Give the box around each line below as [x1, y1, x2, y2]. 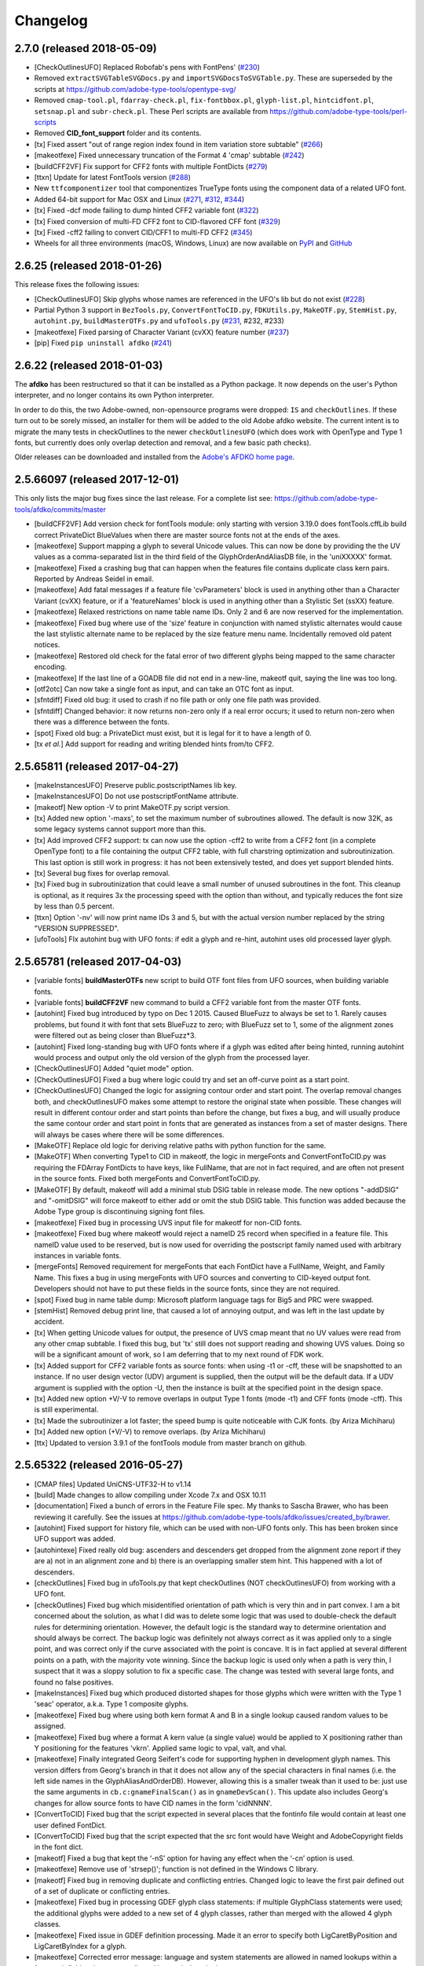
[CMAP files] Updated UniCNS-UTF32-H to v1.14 [34, 1479, 192, 1489]
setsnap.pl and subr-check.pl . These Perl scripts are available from [34, 106, 269, 116]
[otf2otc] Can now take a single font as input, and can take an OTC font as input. [34, 684, 294, 694]
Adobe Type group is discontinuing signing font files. [34, 1207, 206, 1217]
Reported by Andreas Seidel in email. [34, 574, 154, 584]
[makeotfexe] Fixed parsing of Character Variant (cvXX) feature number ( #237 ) [34, 327, 290, 337]
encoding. [34, 662, 67, 672]
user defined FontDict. [34, 1821, 107, 1830]
